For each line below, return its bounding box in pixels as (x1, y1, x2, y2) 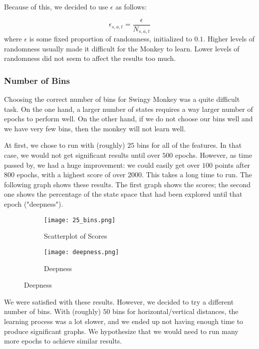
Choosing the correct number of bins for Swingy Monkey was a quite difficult (4, 94, 240, 104)
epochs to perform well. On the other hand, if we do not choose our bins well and (4, 113, 253, 124)
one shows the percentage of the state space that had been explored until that (4, 189, 243, 199)
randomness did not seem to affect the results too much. (4, 53, 176, 63)
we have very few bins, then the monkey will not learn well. (4, 123, 186, 133)
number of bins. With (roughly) (4, 306, 101, 317)
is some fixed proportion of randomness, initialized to (29, 33, 192, 44)
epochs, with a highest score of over (16, 169, 126, 180)
